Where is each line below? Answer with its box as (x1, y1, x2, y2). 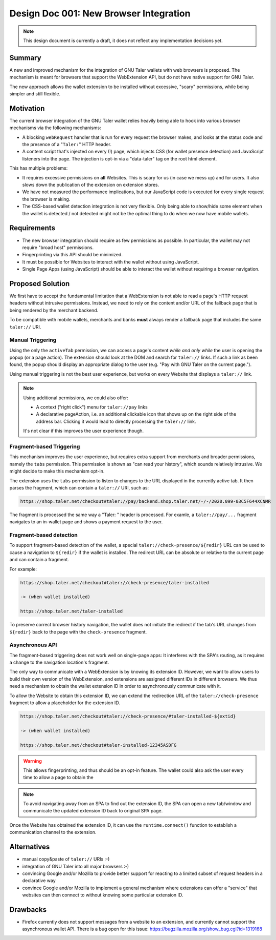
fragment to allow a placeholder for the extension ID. (9, 700, 120, 706)
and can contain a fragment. (9, 557, 69, 563)
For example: (9, 566, 37, 572)
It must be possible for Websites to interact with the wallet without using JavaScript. (22, 259, 199, 265)
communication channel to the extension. (9, 829, 97, 835)
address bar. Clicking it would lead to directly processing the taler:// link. (36, 418, 196, 424)
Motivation (9, 104, 45, 113)
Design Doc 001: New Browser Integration (9, 8, 191, 19)
